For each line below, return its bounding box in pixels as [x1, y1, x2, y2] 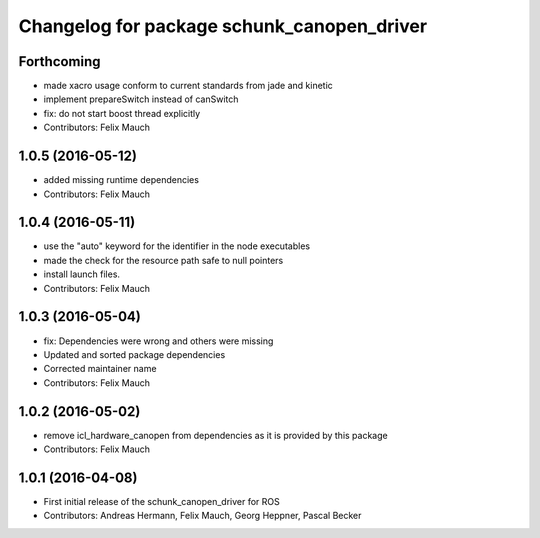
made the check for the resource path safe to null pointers [43, 254, 284, 266]
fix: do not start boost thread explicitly [43, 107, 201, 119]
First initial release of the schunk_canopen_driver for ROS [43, 495, 280, 507]
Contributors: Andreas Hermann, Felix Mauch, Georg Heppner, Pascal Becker [43, 510, 362, 522]
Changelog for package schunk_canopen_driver [18, 15, 428, 37]
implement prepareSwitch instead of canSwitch [43, 93, 239, 105]
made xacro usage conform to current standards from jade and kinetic [43, 80, 334, 92]
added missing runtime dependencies [43, 174, 200, 186]
